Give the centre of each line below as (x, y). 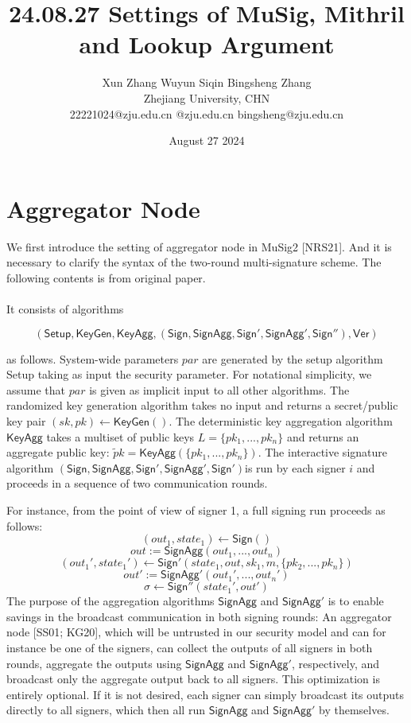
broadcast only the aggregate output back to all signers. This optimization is (193, 679)
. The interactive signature (322, 452)
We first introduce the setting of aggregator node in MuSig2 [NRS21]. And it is (199, 246)
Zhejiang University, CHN (207, 97)
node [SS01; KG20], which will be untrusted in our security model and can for (196, 632)
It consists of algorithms (65, 309)
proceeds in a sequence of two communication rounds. (137, 483)
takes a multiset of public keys (120, 436)
